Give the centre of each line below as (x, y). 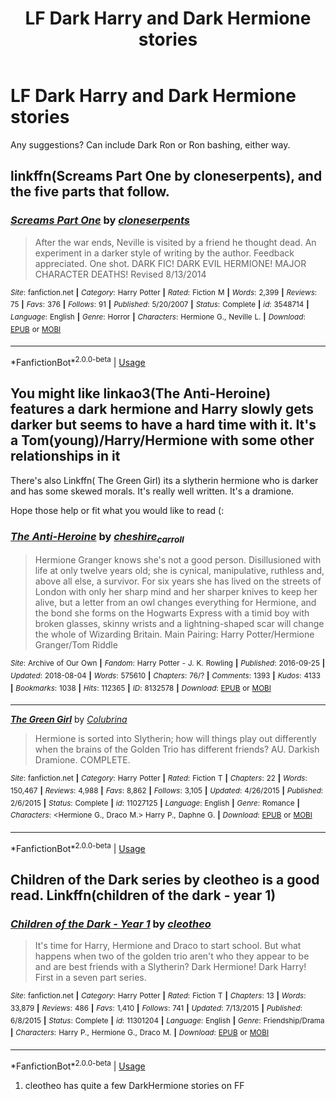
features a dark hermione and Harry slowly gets (162, 409)
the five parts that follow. (90, 192)
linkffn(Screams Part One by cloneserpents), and (166, 176)
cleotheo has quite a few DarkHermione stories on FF (134, 1085)
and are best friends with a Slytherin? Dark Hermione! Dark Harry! (170, 967)
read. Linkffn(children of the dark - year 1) (143, 895)
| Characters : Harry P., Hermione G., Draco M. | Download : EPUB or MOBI (140, 1033)
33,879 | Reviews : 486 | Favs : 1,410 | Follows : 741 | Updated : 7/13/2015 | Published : (156, 1008)
